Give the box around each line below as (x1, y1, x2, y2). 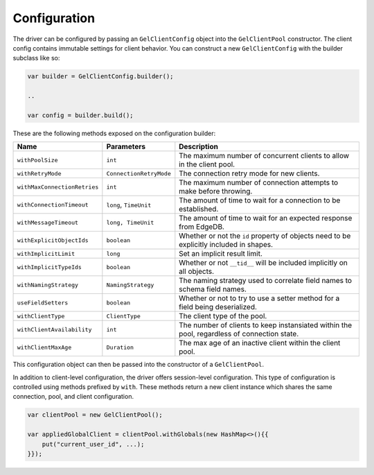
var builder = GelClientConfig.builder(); (27, 73, 174, 80)
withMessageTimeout (17, 218, 79, 226)
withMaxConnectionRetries (17, 183, 99, 191)
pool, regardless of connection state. (179, 329, 299, 339)
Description (179, 142, 218, 152)
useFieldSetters (17, 299, 69, 306)
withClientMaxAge (17, 343, 72, 351)
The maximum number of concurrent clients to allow (179, 151, 350, 161)
